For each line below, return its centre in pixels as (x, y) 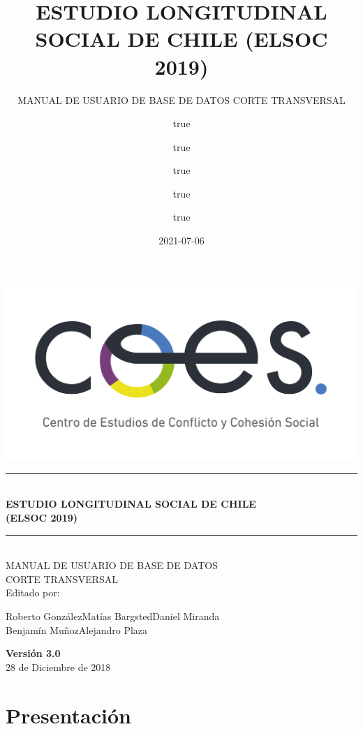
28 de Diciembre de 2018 (58, 667)
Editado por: (33, 592)
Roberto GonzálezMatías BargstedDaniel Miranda (113, 616)
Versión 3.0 (33, 653)
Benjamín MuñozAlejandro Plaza (77, 629)
